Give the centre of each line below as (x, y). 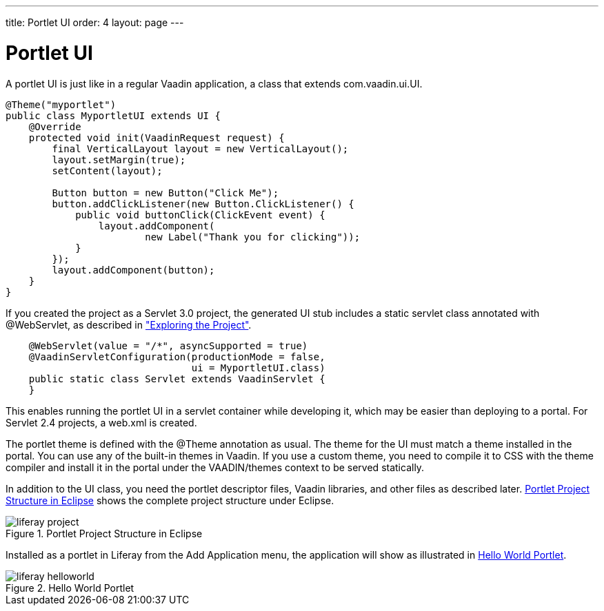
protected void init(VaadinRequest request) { (157, 137)
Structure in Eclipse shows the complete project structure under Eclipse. (170, 500)
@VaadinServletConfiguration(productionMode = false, (177, 356)
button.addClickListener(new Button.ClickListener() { (203, 204)
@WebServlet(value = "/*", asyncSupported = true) (168, 345)
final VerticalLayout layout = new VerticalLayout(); (200, 148)
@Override (55, 126)
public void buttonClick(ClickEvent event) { (200, 215)
